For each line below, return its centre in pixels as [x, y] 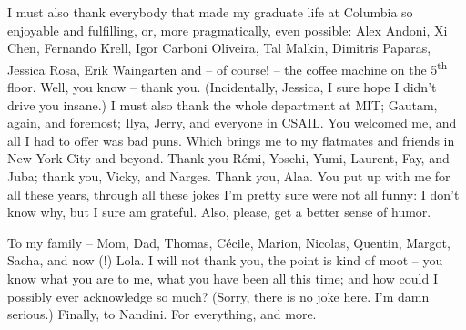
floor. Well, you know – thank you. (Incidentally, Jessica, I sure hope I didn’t [222, 87]
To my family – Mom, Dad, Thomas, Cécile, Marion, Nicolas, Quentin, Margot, [229, 242]
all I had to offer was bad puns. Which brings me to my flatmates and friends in [231, 140]
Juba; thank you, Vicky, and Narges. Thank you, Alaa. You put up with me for [229, 176]
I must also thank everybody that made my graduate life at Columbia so [210, 12]
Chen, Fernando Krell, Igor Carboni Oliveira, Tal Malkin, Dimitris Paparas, [219, 48]
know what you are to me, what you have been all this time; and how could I [223, 278]
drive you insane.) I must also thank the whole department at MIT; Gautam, [223, 104]
